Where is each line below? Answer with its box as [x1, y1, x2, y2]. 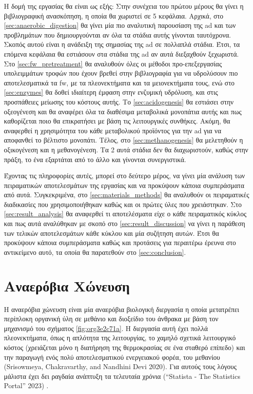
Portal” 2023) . [4, 380, 49, 391]
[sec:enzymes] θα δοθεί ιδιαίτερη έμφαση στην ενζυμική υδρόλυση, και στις [4, 87, 218, 97]
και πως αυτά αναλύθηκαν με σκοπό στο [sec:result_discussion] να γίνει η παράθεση [4, 218, 245, 228]
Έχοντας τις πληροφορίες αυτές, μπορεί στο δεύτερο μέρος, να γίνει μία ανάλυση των [4, 170, 245, 181]
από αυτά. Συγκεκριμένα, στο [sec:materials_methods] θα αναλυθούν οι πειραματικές [4, 189, 249, 200]
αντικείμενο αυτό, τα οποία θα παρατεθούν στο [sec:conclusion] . [4, 247, 186, 257]
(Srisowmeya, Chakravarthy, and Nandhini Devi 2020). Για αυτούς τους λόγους [4, 361, 237, 372]
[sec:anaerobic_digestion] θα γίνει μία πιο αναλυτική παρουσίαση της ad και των [4, 20, 236, 30]
